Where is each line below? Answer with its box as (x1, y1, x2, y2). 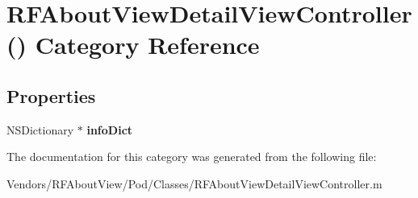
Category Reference (35, 28, 260, 61)
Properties (6, 83, 96, 108)
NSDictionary (6, 121, 74, 138)
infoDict (86, 121, 133, 138)
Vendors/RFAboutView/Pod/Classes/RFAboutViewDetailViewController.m (6, 175, 382, 192)
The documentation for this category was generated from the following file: (6, 148, 377, 165)
